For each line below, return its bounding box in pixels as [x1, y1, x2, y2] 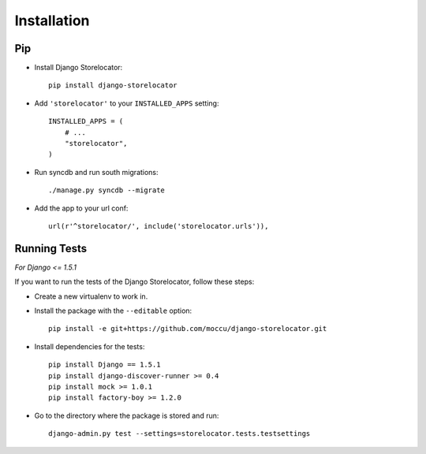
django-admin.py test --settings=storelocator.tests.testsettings [48, 430, 311, 438]
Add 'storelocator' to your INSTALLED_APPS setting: [34, 99, 219, 108]
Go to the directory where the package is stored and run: [34, 411, 219, 420]
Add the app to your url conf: [34, 203, 129, 213]
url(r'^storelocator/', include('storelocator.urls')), [48, 221, 269, 230]
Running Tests [14, 241, 87, 255]
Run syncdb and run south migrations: [34, 167, 159, 177]
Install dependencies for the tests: [34, 341, 145, 351]
